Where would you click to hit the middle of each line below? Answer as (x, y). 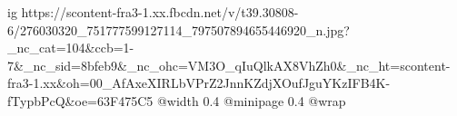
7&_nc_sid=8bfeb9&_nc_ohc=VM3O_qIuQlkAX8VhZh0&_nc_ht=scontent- (229, 65)
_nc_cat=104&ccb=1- (71, 48)
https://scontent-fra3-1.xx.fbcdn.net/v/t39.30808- (160, 12)
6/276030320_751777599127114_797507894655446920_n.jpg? (179, 29)
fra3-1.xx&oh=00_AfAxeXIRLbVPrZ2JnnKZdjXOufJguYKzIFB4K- (199, 83)
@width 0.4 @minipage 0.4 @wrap (251, 100)
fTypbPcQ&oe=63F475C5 (80, 100)
